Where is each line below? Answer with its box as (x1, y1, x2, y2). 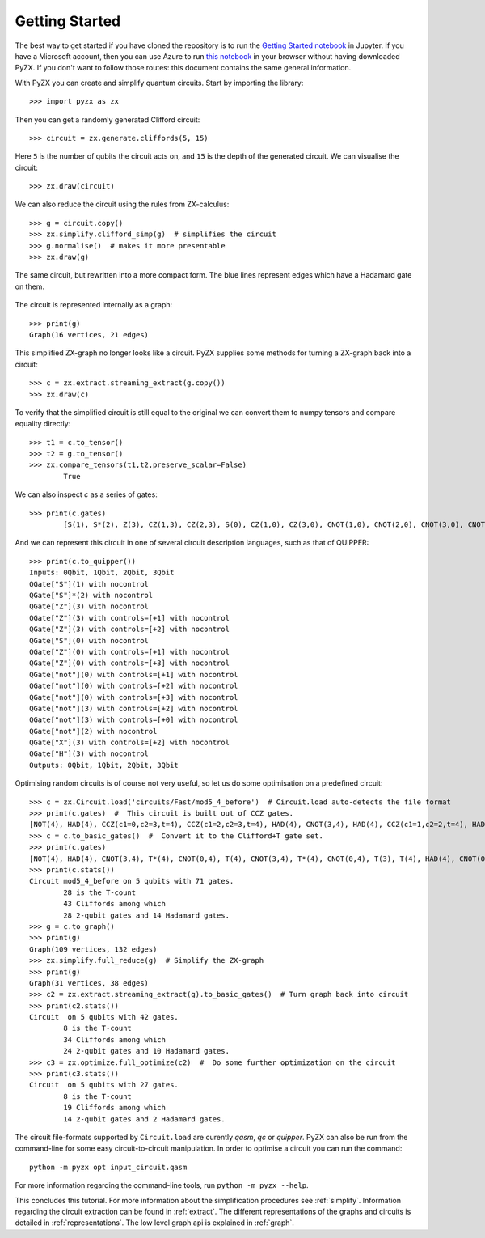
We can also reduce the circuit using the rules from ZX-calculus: (15, 199, 230, 210)
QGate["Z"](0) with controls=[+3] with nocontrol (29, 659, 230, 668)
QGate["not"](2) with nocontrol (29, 727, 158, 736)
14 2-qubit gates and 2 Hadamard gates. (63, 1114, 226, 1124)
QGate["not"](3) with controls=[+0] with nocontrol (29, 715, 238, 724)
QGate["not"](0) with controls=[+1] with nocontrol (29, 670, 238, 679)
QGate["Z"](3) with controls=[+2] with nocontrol (29, 625, 230, 634)
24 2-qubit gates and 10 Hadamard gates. (63, 1046, 230, 1056)
